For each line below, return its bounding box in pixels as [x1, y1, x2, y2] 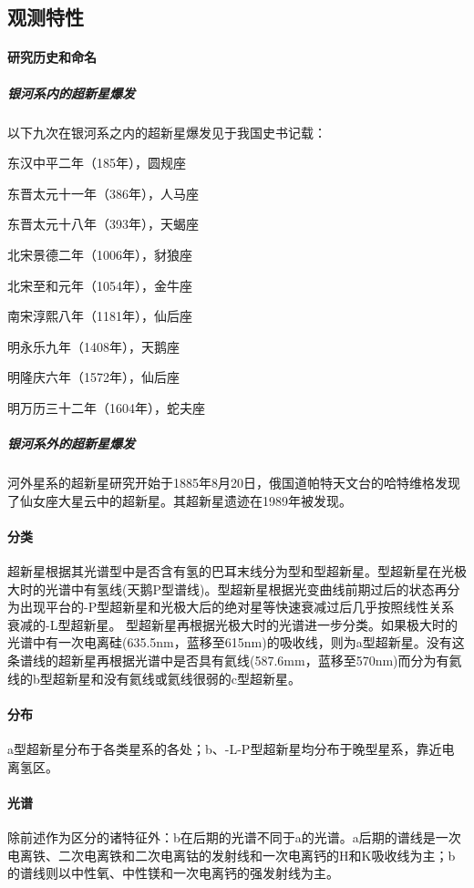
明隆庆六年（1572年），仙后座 [7, 367, 180, 387]
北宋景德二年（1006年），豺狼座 [7, 244, 192, 263]
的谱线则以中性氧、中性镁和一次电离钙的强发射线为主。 [7, 863, 339, 883]
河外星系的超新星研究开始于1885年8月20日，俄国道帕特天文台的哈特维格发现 [7, 473, 460, 492]
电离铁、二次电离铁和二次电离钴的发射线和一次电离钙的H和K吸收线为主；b [7, 845, 456, 864]
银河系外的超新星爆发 [7, 434, 135, 453]
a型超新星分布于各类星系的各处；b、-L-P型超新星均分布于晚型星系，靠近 [7, 738, 442, 758]
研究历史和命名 [7, 47, 97, 67]
